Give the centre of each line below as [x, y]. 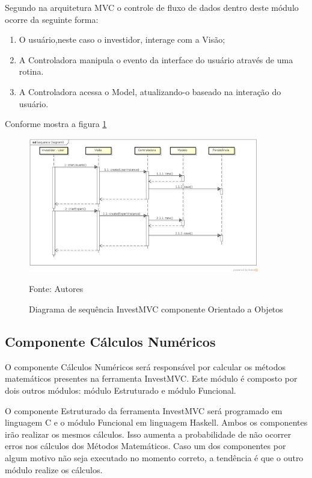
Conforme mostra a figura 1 [56, 124]
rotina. [31, 71]
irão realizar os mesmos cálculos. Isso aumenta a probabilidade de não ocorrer [148, 434]
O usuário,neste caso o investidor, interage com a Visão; [122, 39]
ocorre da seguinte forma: [52, 19]
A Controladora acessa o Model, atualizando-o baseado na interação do [150, 91]
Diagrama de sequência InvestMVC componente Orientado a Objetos [156, 309]
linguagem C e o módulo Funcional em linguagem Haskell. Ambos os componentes [156, 422]
